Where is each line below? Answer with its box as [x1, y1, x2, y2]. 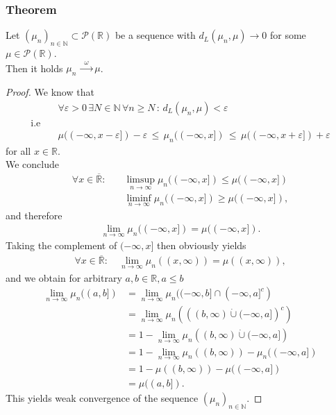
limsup [126, 175, 156, 185]
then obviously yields [157, 238, 246, 253]
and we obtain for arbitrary [6, 270, 122, 285]
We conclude [6, 157, 59, 171]
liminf [126, 194, 151, 204]
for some [269, 28, 306, 42]
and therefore [6, 207, 62, 222]
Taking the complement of [6, 238, 117, 253]
